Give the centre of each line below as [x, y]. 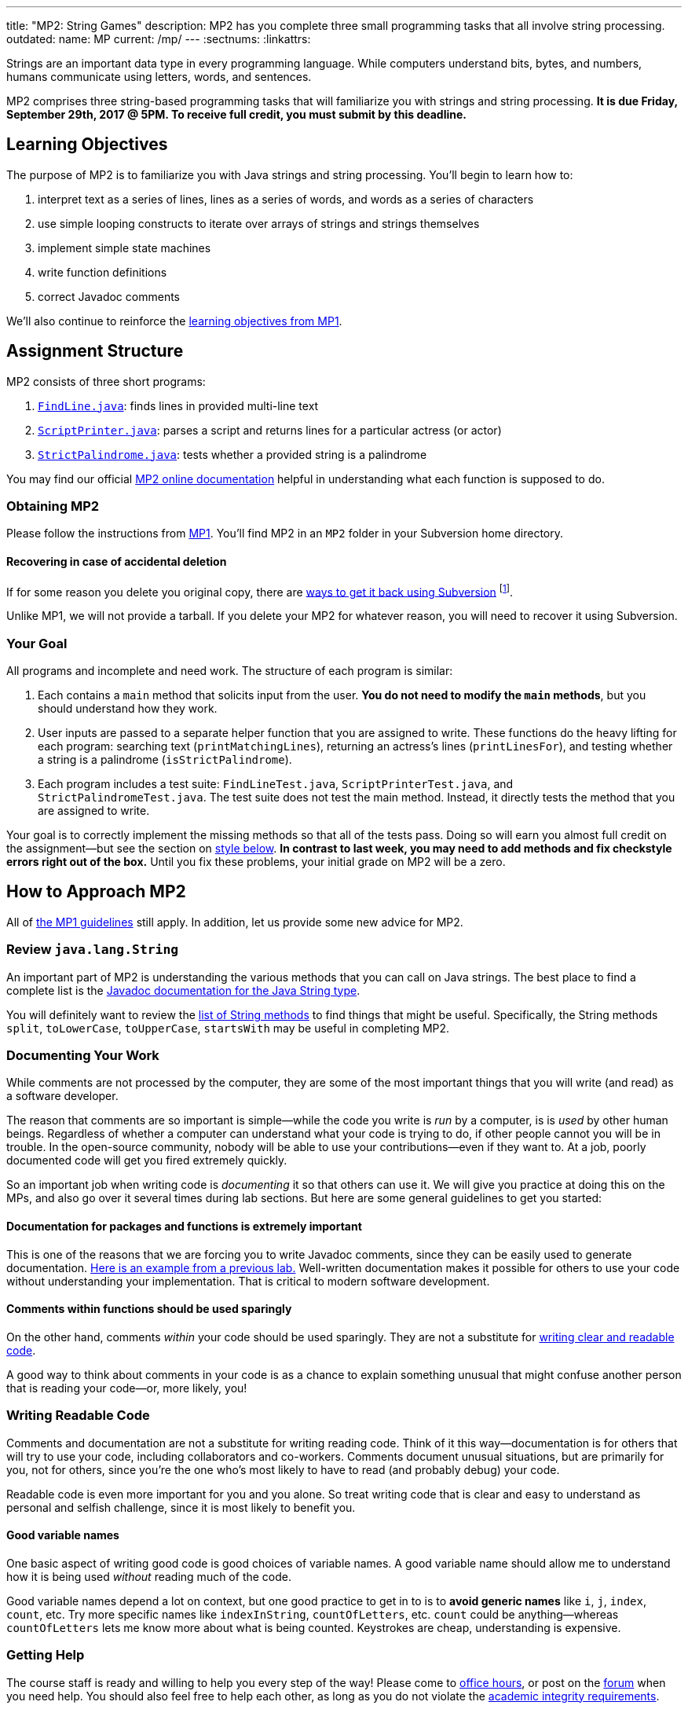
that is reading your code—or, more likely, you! [127, 1388]
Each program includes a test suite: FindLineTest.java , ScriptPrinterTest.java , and [276, 784]
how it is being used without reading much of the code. [149, 1576]
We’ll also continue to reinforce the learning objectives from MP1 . [174, 321]
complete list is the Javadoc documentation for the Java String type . [183, 990]
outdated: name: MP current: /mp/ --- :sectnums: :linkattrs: [159, 39]
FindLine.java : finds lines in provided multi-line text [178, 405]
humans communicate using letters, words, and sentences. [159, 77]
